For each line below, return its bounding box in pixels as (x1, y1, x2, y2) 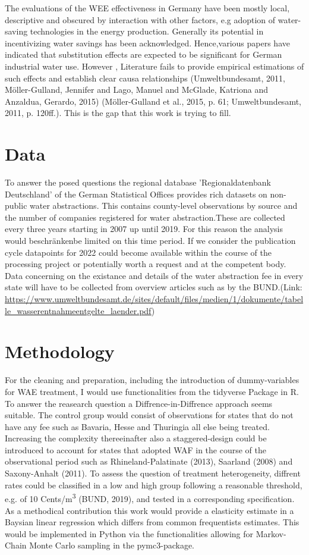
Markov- (256, 527, 286, 540)
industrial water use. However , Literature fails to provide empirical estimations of (5, 59, 304, 72)
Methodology (5, 339, 115, 363)
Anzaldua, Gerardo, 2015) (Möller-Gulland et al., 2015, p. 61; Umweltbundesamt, (5, 95, 301, 107)
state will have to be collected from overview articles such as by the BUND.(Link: (5, 281, 302, 293)
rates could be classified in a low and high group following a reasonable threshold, (5, 478, 302, 491)
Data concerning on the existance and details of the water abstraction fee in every (5, 269, 304, 281)
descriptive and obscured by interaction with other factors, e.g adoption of (5, 13, 276, 26)
